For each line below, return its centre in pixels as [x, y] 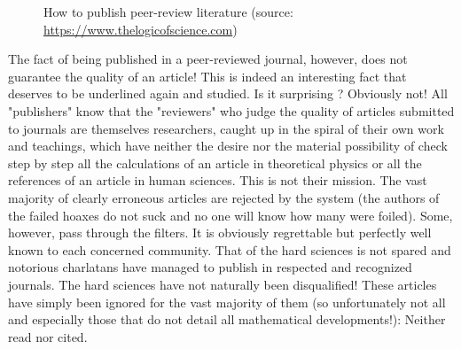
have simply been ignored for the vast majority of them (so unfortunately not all [227, 302]
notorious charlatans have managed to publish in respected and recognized [210, 267]
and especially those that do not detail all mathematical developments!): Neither [227, 319]
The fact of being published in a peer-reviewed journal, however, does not [208, 59]
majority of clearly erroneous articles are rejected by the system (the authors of [224, 197]
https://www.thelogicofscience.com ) [141, 29]
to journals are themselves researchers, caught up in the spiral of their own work [226, 128]
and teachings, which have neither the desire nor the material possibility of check [228, 146]
